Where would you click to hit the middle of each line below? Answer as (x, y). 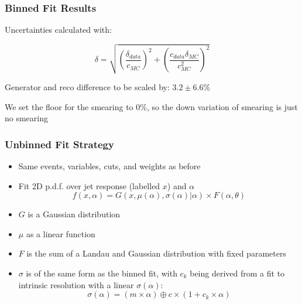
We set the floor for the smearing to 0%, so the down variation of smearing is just (151, 106)
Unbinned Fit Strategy (59, 144)
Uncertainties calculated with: (58, 30)
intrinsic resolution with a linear (76, 284)
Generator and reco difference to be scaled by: (87, 86)
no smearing (27, 118)
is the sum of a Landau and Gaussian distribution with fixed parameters (156, 253)
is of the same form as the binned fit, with (102, 273)
